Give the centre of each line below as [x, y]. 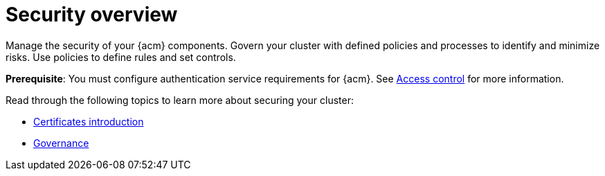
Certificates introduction [89, 121]
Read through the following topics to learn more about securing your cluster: [180, 100]
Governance [61, 143]
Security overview [92, 15]
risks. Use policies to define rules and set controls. [121, 57]
